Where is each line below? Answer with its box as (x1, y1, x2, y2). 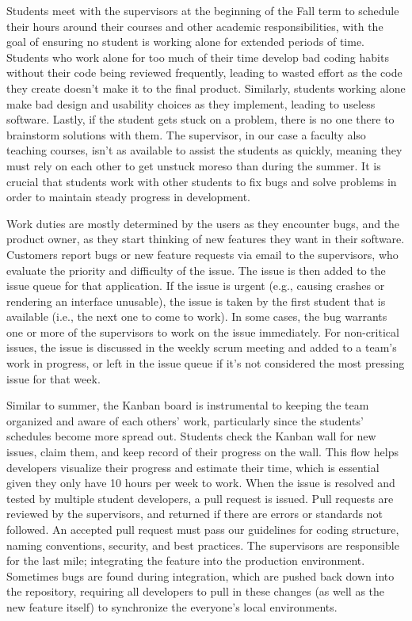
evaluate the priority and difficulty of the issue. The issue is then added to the (6, 261, 386, 278)
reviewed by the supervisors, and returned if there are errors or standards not (6, 505, 383, 522)
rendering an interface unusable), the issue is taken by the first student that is (6, 292, 386, 309)
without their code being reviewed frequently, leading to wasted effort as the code (6, 64, 402, 81)
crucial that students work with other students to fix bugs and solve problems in (6, 173, 397, 189)
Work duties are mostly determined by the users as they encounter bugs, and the (6, 215, 400, 231)
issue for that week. (6, 370, 101, 387)
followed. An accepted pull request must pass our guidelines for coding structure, (6, 521, 399, 537)
